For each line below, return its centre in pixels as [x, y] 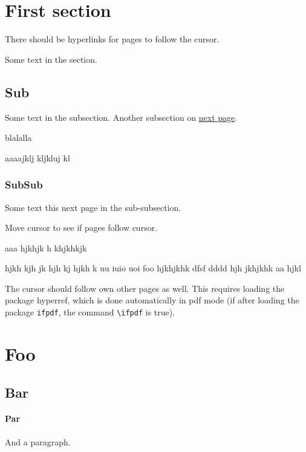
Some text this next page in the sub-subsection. [93, 207]
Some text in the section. [51, 59]
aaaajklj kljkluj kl [37, 157]
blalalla [18, 137]
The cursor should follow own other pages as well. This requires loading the [145, 288]
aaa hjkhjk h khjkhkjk [46, 247]
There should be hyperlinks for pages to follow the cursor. [112, 39]
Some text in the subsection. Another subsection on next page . [121, 117]
